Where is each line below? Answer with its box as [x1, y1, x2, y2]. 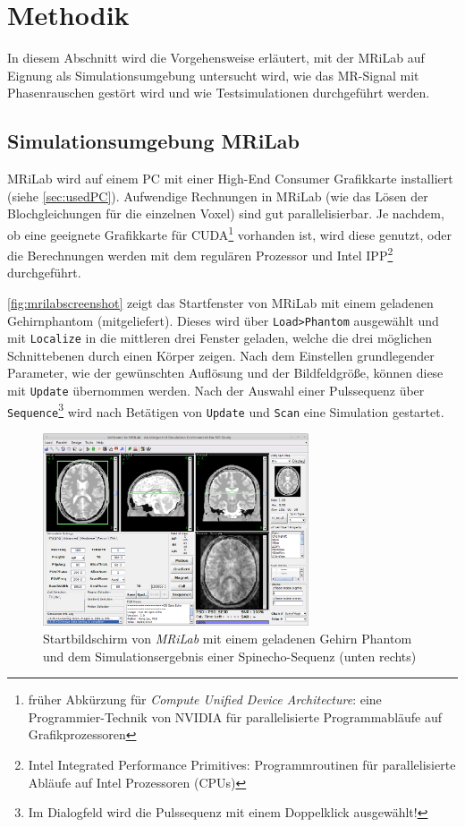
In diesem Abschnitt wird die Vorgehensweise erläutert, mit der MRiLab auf [7, 48, 425, 67]
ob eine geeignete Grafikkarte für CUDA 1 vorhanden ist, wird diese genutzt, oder [7, 222, 452, 243]
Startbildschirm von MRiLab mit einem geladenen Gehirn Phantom [43, 628, 412, 647]
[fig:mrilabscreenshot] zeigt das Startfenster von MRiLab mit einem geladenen [7, 293, 434, 311]
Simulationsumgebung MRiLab [7, 127, 300, 155]
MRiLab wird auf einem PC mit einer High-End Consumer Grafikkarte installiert [7, 169, 453, 188]
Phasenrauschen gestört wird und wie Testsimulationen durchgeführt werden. [7, 83, 430, 102]
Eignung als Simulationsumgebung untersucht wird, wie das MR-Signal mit [7, 65, 419, 84]
